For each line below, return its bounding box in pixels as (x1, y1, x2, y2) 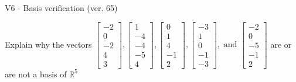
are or (270, 38, 292, 50)
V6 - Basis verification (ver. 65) (5, 2, 118, 13)
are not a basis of (5, 67, 67, 80)
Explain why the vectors (5, 38, 92, 50)
